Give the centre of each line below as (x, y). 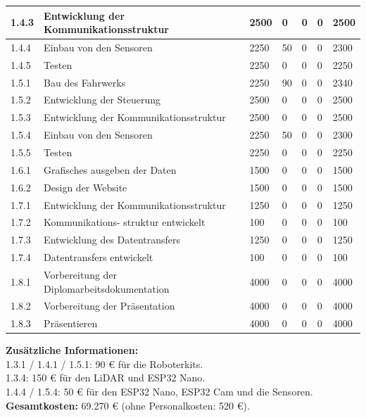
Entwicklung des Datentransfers (112, 240)
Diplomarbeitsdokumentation (107, 288)
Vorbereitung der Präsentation (109, 306)
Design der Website (86, 187)
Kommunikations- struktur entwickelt (125, 222)
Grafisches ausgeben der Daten (110, 169)
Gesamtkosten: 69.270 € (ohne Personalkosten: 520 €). (128, 405)
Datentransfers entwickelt (99, 257)
